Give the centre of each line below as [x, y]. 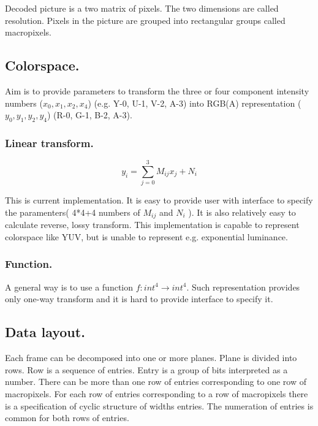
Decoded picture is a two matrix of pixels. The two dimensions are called [142, 8]
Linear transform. [49, 143]
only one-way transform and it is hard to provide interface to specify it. [139, 299]
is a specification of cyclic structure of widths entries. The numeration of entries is [159, 405]
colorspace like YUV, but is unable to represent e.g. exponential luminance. [146, 236]
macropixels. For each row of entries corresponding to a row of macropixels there [157, 393]
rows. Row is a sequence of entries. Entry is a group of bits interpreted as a [146, 369]
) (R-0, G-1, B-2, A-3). [89, 115]
